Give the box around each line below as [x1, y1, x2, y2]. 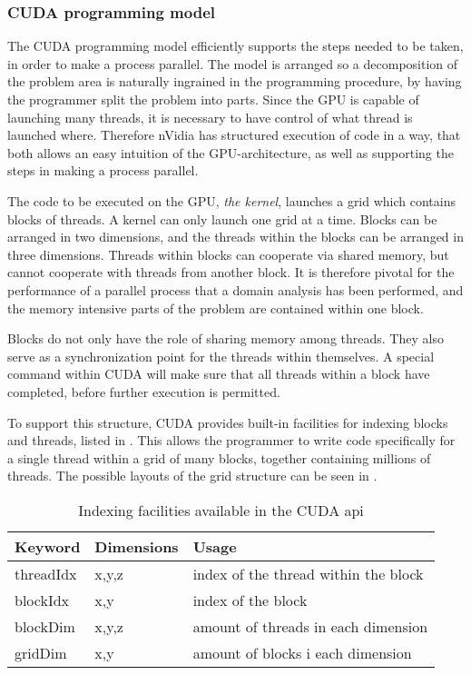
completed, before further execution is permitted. [7, 382, 280, 401]
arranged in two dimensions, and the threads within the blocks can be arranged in [7, 227, 464, 246]
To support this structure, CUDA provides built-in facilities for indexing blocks [7, 412, 448, 432]
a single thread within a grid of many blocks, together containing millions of [7, 448, 431, 467]
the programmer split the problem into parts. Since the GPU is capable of [7, 90, 419, 108]
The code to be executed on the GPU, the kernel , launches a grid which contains [7, 191, 456, 210]
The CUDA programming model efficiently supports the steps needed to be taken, [7, 36, 464, 55]
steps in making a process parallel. [7, 161, 199, 180]
